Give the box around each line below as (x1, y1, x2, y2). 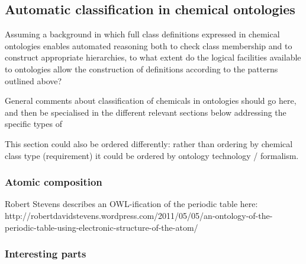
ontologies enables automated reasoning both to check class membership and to (5, 39, 292, 52)
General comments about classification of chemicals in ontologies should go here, (5, 94, 297, 107)
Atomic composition (5, 174, 102, 189)
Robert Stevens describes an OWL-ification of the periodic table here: (5, 198, 258, 210)
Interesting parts (5, 246, 86, 261)
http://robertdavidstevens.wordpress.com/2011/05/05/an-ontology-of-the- (5, 209, 273, 221)
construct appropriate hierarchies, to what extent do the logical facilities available (5, 51, 301, 63)
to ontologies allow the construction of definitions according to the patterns (5, 62, 278, 75)
